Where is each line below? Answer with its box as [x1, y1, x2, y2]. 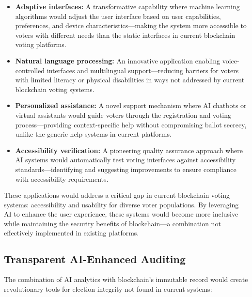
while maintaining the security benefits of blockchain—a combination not [4, 218, 221, 228]
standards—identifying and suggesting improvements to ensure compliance [15, 164, 236, 174]
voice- [222, 55, 239, 65]
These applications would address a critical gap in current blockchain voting [4, 190, 230, 200]
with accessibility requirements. [15, 173, 109, 184]
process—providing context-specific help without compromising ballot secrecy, [15, 119, 247, 129]
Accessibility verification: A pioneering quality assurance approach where [15, 145, 243, 155]
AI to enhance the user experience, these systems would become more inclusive [4, 209, 238, 219]
